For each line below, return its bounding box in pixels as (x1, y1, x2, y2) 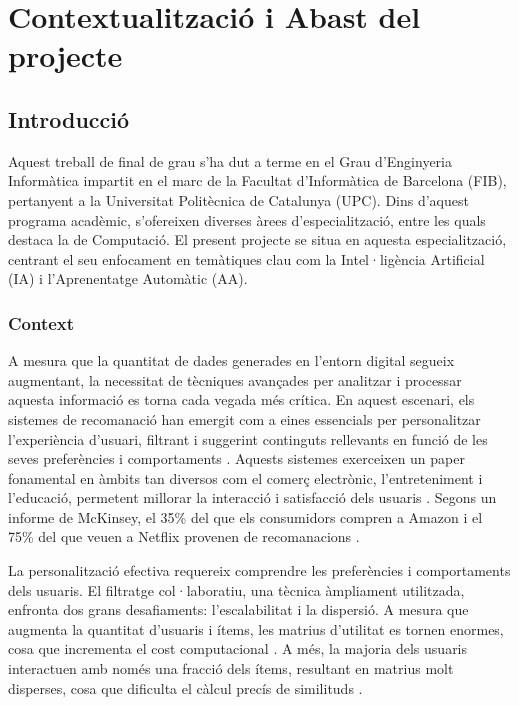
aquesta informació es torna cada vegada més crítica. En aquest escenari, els (8, 389, 475, 410)
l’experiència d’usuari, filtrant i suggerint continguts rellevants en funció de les (8, 428, 488, 449)
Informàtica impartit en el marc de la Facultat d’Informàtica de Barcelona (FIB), (8, 170, 507, 191)
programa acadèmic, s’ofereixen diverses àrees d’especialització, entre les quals (8, 209, 486, 230)
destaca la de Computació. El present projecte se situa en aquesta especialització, (8, 229, 507, 250)
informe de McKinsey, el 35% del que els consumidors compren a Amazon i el (8, 506, 483, 527)
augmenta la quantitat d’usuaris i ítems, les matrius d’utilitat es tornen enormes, (8, 618, 504, 639)
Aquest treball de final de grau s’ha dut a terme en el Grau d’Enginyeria (8, 150, 452, 171)
